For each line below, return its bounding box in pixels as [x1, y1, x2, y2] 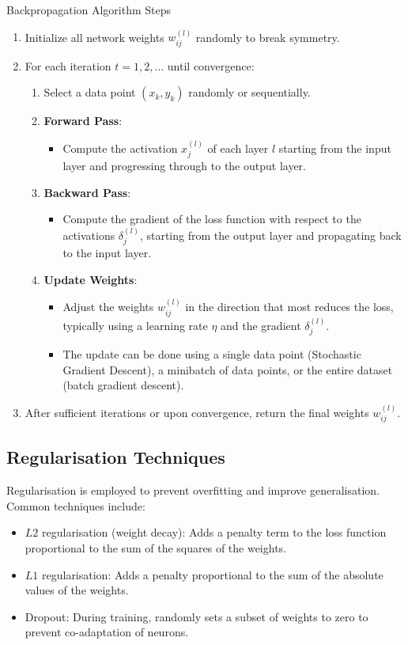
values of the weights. [25, 582, 129, 598]
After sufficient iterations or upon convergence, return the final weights [25, 404, 369, 420]
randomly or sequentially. [188, 84, 311, 101]
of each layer [207, 139, 269, 156]
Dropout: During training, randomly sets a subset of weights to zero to [25, 608, 368, 624]
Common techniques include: [6, 497, 145, 514]
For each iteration [25, 57, 111, 74]
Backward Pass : [43, 184, 131, 200]
